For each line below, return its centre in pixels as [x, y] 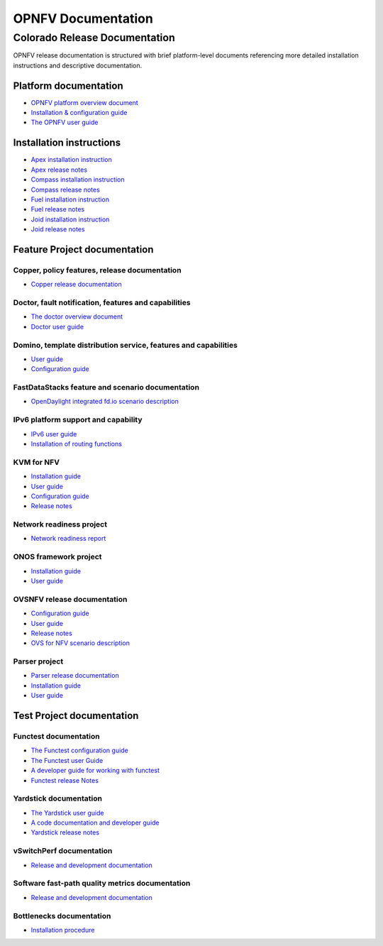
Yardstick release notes [65, 832]
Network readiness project [60, 524]
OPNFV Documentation [83, 18]
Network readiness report [68, 539]
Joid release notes [58, 229]
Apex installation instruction [72, 160]
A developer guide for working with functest [95, 771]
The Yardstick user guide [67, 813]
